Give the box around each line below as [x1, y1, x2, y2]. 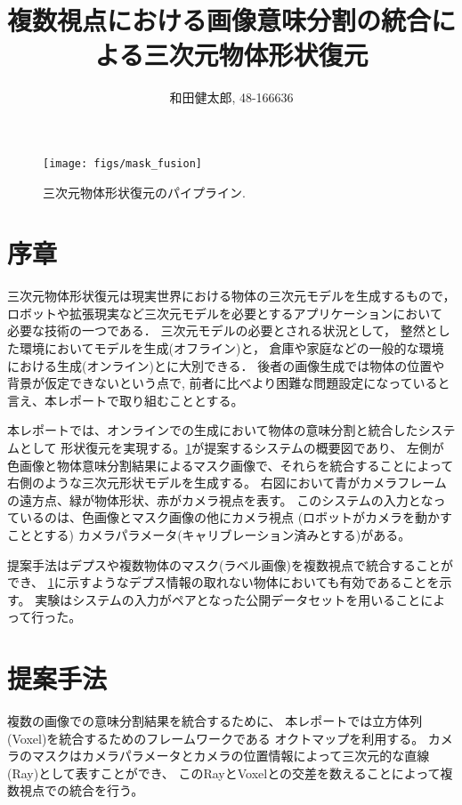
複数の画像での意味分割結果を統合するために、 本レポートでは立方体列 [7, 712, 423, 730]
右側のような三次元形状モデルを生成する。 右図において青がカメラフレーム [7, 473, 447, 492]
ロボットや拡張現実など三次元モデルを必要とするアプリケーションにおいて [7, 303, 442, 322]
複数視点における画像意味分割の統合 [7, 2, 432, 38]
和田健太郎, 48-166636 [169, 88, 294, 107]
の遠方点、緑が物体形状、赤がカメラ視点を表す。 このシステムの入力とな [7, 490, 434, 509]
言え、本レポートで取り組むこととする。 [7, 390, 244, 409]
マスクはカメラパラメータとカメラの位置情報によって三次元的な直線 [31, 746, 430, 765]
